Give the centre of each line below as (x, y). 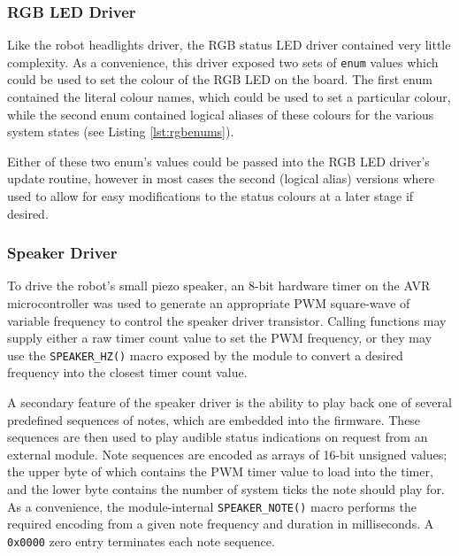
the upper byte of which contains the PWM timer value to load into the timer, (220, 471)
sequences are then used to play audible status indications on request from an (218, 437)
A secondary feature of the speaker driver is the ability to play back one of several (229, 402)
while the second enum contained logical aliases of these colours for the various (221, 114)
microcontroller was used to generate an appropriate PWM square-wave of (209, 303)
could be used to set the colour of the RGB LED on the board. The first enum (220, 79)
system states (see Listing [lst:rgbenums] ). (121, 131)
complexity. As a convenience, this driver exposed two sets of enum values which (223, 62)
